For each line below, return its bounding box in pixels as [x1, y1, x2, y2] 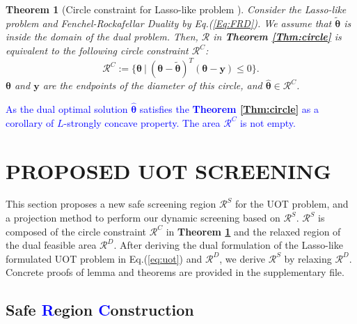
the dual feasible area [6, 238, 97, 252]
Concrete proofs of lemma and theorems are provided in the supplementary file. [6, 265, 344, 279]
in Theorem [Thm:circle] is [213, 29, 342, 44]
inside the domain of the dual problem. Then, [6, 29, 198, 44]
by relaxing [284, 251, 332, 265]
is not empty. [240, 115, 296, 130]
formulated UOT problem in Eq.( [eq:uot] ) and [6, 251, 203, 265]
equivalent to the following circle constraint [6, 43, 189, 57]
